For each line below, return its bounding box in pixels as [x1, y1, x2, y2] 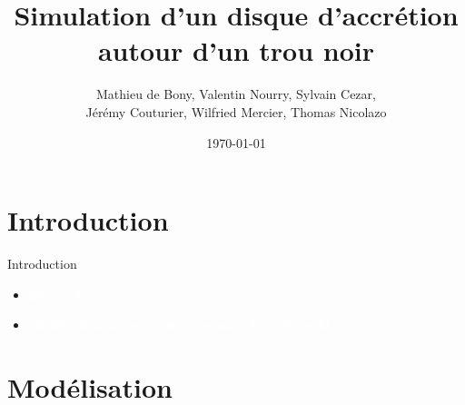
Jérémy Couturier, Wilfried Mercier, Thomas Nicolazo [85, 102, 387, 121]
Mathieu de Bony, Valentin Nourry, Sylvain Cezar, [96, 84, 376, 104]
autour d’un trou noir [97, 32, 375, 69]
